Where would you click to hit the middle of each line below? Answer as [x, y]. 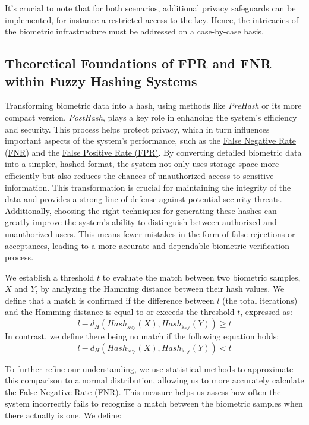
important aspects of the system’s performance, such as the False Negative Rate [150, 141]
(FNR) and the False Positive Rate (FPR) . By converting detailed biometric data [153, 152]
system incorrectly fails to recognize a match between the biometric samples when [154, 403]
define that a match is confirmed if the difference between [110, 300]
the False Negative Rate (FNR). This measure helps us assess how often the [143, 391]
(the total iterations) [260, 300]
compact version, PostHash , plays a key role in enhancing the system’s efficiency [151, 117]
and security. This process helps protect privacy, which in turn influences [137, 129]
